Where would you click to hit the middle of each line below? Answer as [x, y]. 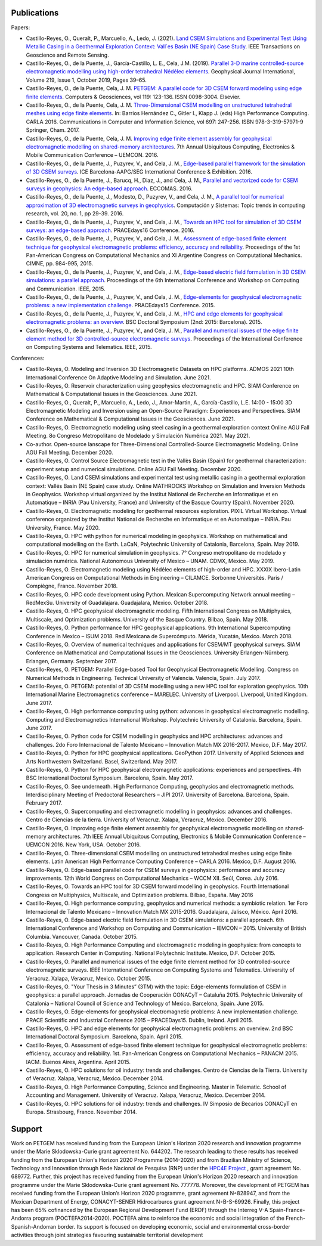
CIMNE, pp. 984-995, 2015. [60, 264]
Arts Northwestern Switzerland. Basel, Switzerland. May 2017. [102, 761]
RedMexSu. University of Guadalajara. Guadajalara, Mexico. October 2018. [117, 603]
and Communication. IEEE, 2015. [66, 289]
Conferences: [28, 358]
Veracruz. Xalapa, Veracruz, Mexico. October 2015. [89, 978]
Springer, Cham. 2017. [53, 130]
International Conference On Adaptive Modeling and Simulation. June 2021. [118, 377]
